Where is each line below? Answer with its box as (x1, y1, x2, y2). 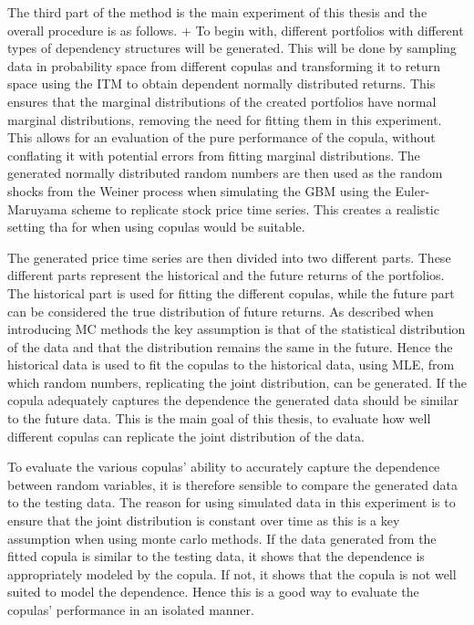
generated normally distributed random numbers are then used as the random (7, 163, 443, 182)
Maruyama (7, 199, 67, 218)
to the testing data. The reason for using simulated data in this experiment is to (7, 493, 456, 512)
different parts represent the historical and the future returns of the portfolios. (7, 266, 445, 285)
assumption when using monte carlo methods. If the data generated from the (7, 528, 437, 547)
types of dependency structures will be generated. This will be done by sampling (7, 38, 457, 57)
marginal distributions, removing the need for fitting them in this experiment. (7, 109, 442, 129)
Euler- (395, 181, 430, 200)
